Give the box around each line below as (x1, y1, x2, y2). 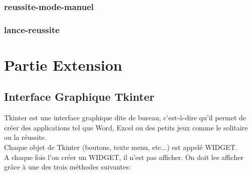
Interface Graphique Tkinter (4, 89, 155, 104)
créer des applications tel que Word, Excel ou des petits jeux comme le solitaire (4, 122, 248, 132)
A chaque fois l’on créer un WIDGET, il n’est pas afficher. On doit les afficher (4, 151, 244, 162)
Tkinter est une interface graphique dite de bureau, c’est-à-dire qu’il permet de (4, 112, 246, 123)
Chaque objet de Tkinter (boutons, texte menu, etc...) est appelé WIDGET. (4, 142, 237, 152)
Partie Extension (4, 54, 122, 75)
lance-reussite (4, 23, 60, 36)
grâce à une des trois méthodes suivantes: (4, 161, 131, 172)
